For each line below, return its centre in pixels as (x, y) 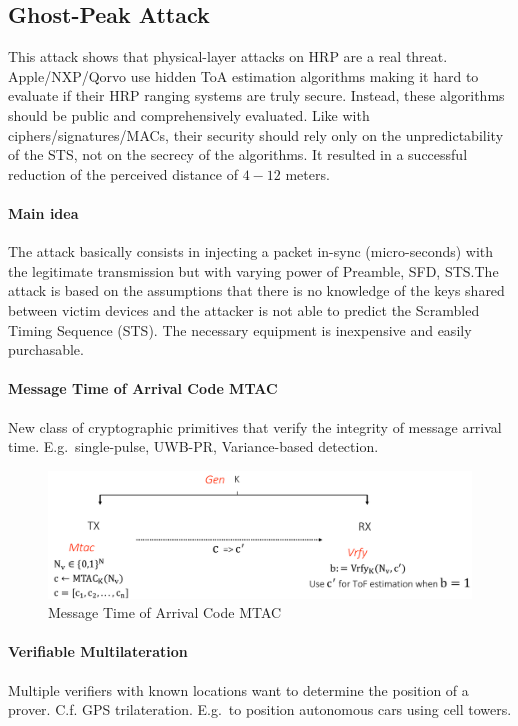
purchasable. (46, 349)
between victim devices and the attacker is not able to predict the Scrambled (244, 309)
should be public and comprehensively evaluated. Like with (189, 114)
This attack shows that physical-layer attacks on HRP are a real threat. (228, 56)
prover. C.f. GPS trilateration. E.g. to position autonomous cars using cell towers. (260, 709)
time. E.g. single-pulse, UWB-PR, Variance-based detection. (193, 446)
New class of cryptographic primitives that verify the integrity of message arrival (255, 426)
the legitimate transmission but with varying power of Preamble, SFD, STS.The (253, 270)
